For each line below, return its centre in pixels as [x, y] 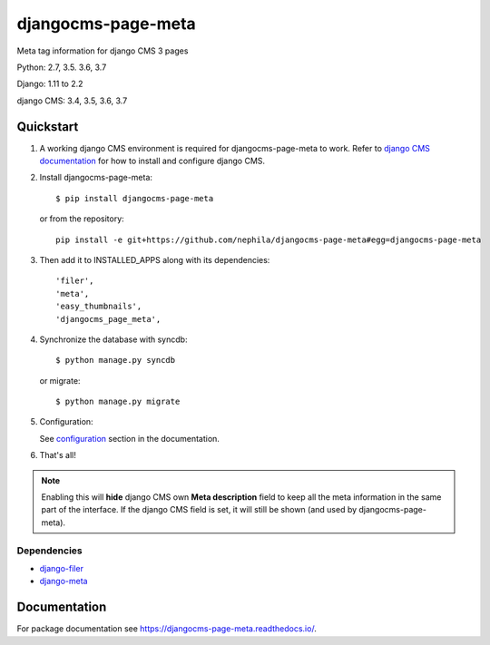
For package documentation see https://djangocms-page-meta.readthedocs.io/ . [167, 629]
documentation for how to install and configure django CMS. [152, 161]
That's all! [58, 455]
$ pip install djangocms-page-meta [135, 198]
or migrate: [60, 380]
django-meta [64, 581]
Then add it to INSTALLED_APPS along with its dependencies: [155, 259]
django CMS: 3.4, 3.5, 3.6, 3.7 [72, 101]
